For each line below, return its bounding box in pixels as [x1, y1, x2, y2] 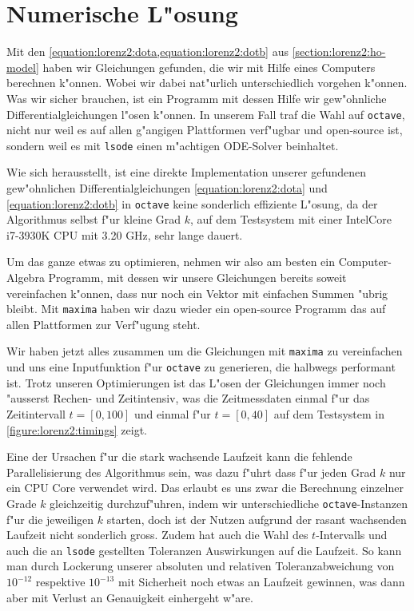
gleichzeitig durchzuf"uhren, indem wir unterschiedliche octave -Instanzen [50, 494, 408, 511]
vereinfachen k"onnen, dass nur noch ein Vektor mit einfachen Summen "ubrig [6, 284, 388, 301]
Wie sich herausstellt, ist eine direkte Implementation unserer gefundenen [6, 164, 367, 181]
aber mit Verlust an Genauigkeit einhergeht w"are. [6, 589, 253, 605]
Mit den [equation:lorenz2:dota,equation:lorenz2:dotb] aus [6, 43, 289, 60]
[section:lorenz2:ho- [292, 43, 386, 60]
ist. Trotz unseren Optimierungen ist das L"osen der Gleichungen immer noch [6, 374, 386, 391]
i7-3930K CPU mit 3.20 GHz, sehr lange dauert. [6, 226, 243, 243]
